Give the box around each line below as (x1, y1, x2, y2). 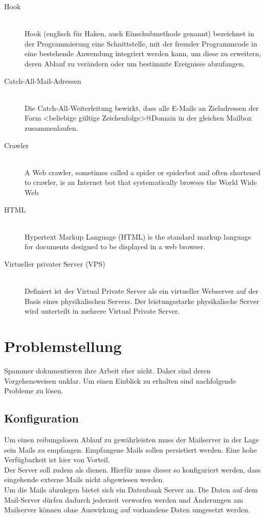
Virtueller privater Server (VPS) (4, 258, 105, 269)
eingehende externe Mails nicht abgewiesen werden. (4, 474, 165, 485)
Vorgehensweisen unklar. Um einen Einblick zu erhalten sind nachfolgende (4, 375, 236, 386)
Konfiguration (4, 410, 79, 426)
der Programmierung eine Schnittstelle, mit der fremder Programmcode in (25, 38, 257, 49)
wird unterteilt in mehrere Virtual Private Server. (25, 305, 180, 316)
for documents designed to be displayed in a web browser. (25, 241, 206, 252)
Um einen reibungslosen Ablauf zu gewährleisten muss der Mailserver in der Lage (4, 434, 259, 444)
